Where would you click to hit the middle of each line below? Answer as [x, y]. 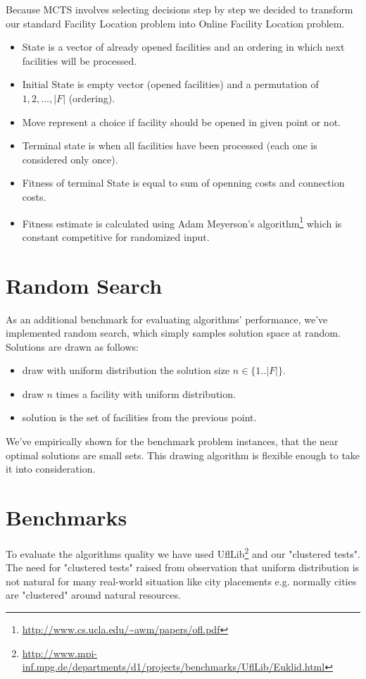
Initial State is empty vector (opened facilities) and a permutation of [170, 84]
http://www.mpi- [59, 653]
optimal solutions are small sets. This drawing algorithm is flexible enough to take [183, 455]
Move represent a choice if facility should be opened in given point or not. [181, 122]
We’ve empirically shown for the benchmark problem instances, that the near [172, 441]
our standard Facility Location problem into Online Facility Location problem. [175, 23]
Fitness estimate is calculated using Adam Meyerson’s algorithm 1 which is [182, 222]
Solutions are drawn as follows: [72, 346]
